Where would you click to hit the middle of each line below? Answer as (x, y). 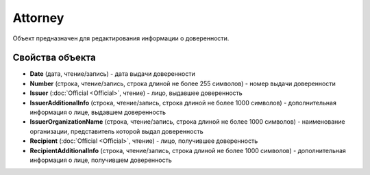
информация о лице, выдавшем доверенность (98, 112)
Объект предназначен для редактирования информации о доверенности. (121, 38)
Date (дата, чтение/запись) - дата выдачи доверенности (112, 74)
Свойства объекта (54, 58)
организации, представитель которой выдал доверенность (116, 131)
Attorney (38, 18)
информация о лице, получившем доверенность (101, 160)
